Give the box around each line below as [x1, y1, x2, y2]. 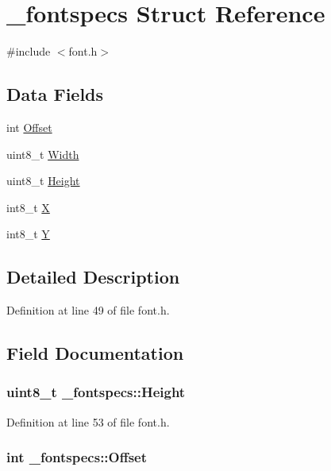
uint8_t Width [6, 145, 79, 162]
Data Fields [6, 82, 104, 106]
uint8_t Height [6, 172, 80, 189]
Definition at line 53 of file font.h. [6, 413, 170, 430]
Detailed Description [6, 264, 180, 289]
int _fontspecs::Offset [6, 447, 148, 467]
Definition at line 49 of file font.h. [6, 302, 170, 319]
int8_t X [6, 199, 50, 215]
